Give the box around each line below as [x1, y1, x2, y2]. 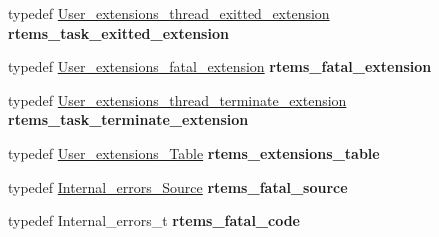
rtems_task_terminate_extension [8, 109, 249, 130]
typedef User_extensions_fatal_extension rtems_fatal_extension [8, 56, 432, 77]
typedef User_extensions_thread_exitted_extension [8, 3, 330, 23]
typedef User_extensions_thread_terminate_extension [8, 89, 347, 110]
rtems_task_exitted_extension [8, 22, 229, 43]
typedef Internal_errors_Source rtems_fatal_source [8, 176, 348, 197]
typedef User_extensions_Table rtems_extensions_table [8, 142, 380, 163]
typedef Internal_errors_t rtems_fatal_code [8, 210, 300, 231]
